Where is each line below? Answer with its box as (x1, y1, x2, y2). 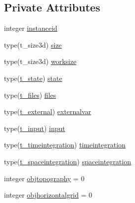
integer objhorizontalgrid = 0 (4, 190, 92, 200)
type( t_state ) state (4, 72, 62, 83)
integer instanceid (4, 23, 57, 33)
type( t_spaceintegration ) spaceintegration (4, 156, 131, 166)
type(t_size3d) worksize (4, 56, 77, 67)
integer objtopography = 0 (4, 173, 85, 183)
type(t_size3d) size (4, 39, 62, 50)
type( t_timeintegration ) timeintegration (4, 139, 126, 150)
